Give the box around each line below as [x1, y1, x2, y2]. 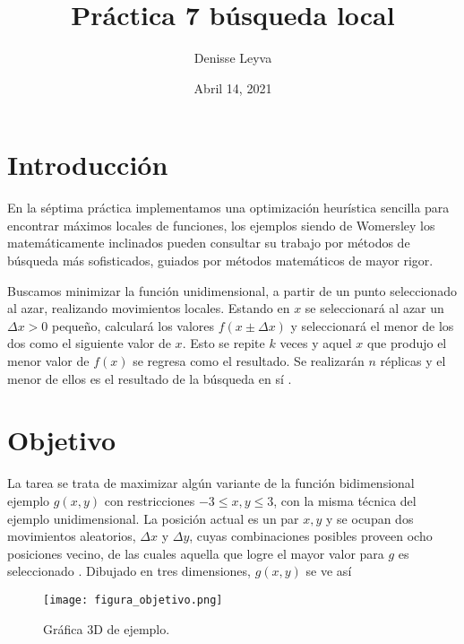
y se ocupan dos [326, 509, 414, 527]
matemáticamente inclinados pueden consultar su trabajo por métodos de [7, 233, 410, 252]
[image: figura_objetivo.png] [43, 593, 223, 606]
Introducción [7, 146, 168, 183]
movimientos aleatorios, [7, 527, 136, 545]
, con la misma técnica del [273, 491, 417, 509]
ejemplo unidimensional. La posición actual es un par [7, 509, 299, 527]
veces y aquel [279, 334, 352, 352]
